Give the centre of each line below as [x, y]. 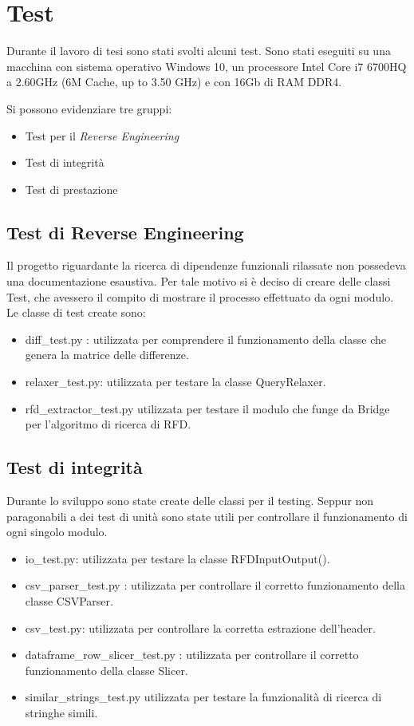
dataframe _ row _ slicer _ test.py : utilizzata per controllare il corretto [192, 655]
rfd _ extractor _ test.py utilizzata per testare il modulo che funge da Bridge [207, 408]
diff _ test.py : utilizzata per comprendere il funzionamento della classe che [206, 339]
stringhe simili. [61, 712]
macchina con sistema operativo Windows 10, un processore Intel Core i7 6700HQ [207, 66]
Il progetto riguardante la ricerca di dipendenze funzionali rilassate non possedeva [206, 265]
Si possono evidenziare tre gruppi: [89, 108]
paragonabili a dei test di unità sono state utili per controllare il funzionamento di [207, 516]
